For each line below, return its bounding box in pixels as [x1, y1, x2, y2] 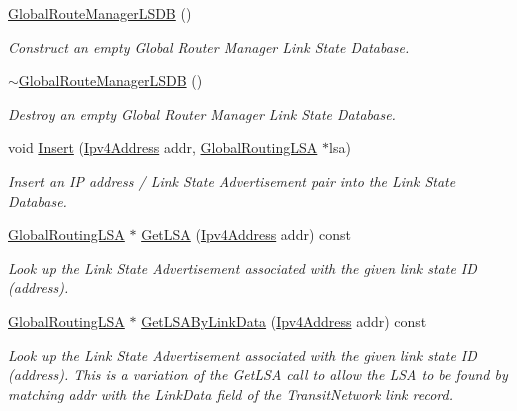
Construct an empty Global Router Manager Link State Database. [8, 36, 410, 57]
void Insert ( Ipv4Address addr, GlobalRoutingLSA [8, 137, 318, 158]
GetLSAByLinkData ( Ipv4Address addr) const [141, 310, 427, 331]
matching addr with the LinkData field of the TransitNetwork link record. [8, 383, 453, 404]
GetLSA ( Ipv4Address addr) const [141, 224, 351, 245]
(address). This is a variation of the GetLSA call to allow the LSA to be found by [8, 364, 508, 385]
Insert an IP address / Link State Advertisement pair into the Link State [8, 170, 456, 191]
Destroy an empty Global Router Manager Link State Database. [8, 103, 396, 124]
